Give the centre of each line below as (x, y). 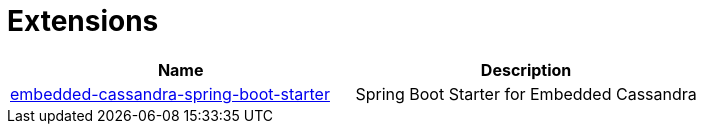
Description (526, 69)
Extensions (83, 21)
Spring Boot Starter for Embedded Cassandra (526, 93)
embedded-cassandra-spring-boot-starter (170, 93)
